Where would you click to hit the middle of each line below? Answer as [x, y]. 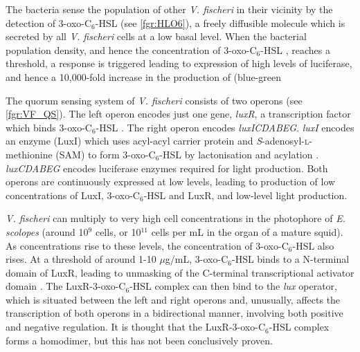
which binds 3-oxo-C [49, 127]
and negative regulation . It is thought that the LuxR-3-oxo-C [136, 327]
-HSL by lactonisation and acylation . [239, 154]
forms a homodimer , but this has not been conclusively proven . [139, 340]
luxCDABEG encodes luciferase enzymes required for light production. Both [167, 168]
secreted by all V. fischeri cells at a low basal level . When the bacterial [156, 36]
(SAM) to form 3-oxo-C [106, 154]
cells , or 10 [118, 231]
